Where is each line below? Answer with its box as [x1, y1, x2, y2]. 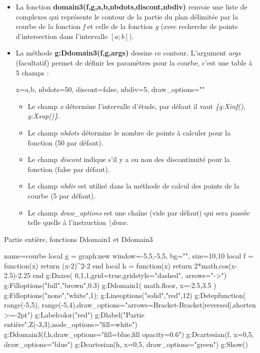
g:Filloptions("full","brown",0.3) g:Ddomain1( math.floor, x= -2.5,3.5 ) [4, 280, 216, 290]
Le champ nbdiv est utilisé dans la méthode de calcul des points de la [27, 180, 239, 191]
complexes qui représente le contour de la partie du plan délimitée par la [15, 11, 238, 21]
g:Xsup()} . [27, 110, 60, 121]
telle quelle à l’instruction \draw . [27, 217, 128, 227]
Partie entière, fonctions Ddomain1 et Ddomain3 [4, 233, 153, 244]
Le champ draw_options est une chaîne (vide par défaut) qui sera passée [27, 207, 250, 217]
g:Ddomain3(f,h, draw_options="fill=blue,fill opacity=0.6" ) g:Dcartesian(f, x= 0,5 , [4, 329, 254, 339]
